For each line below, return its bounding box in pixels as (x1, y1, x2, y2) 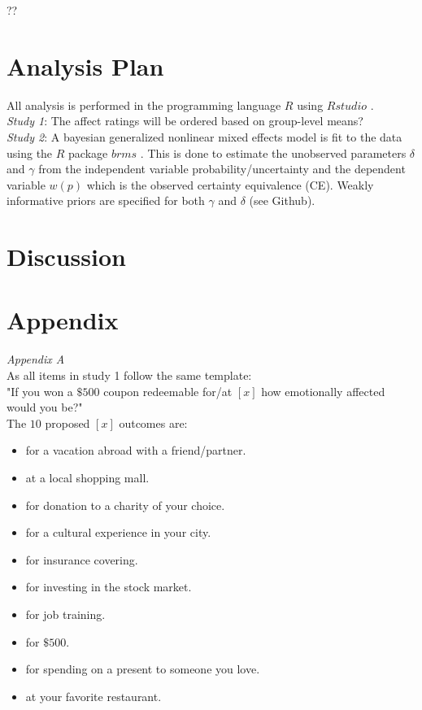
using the (7, 144, 53, 161)
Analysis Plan (7, 49, 164, 82)
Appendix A (7, 351, 65, 368)
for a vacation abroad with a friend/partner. (25, 442, 246, 459)
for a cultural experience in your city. (25, 524, 211, 541)
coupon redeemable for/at (103, 382, 233, 399)
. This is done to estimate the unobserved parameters (140, 144, 407, 161)
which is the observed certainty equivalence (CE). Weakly (86, 176, 374, 193)
